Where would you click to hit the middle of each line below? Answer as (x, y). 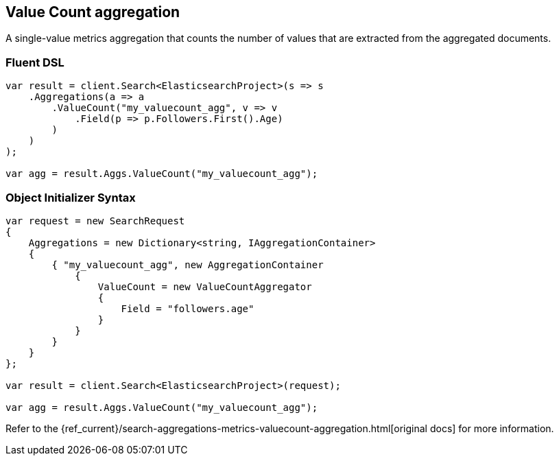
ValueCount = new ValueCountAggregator (205, 286)
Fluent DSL (35, 62)
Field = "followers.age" (188, 308)
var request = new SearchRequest (95, 221)
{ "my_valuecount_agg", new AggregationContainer (188, 264)
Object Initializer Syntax (71, 197)
